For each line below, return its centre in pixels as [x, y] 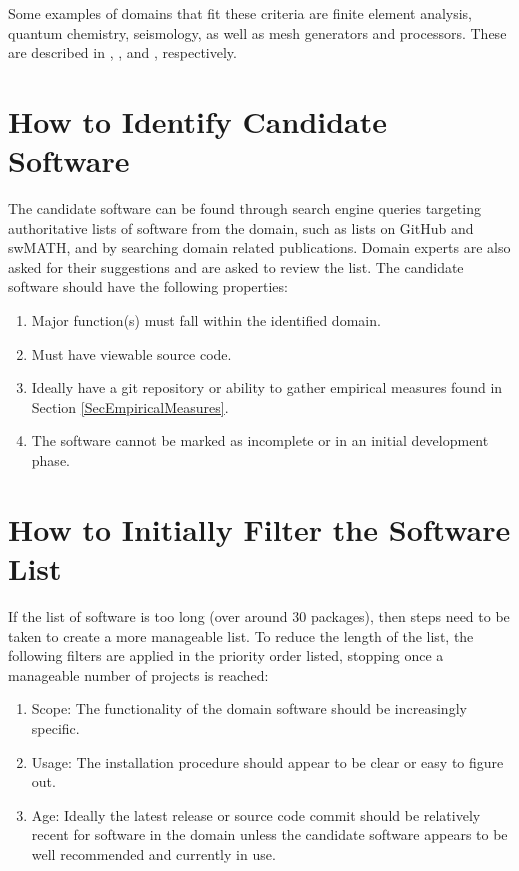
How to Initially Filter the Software [259, 528]
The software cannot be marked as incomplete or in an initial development [260, 440]
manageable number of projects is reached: [138, 674]
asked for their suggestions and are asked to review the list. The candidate [236, 266]
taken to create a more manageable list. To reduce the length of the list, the [241, 635]
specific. [55, 727]
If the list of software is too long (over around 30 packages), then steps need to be [259, 615]
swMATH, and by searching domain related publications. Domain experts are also [259, 247]
